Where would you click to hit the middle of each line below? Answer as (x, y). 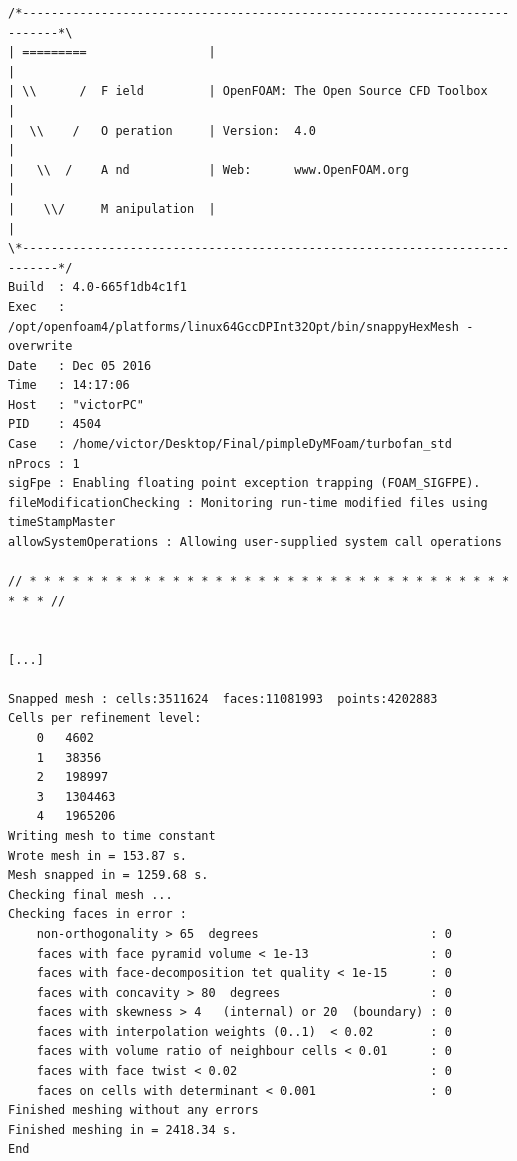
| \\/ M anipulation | (112, 208)
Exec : (37, 306)
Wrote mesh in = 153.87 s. (97, 855)
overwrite (40, 346)
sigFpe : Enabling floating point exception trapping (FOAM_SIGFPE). (244, 483)
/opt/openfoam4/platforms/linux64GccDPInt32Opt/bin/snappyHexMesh (234, 326)
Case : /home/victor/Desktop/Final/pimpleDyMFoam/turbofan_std (230, 444)
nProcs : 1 (44, 463)
